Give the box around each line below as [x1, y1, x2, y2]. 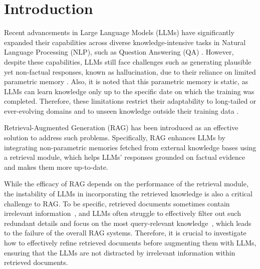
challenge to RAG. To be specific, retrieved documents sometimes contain [4, 198, 230, 208]
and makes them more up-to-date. [4, 161, 108, 172]
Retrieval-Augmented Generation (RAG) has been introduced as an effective [4, 122, 238, 133]
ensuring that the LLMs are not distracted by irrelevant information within [4, 247, 235, 257]
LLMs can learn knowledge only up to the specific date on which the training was [4, 86, 254, 96]
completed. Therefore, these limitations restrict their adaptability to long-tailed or [4, 96, 256, 106]
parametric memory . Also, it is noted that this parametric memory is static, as [4, 76, 248, 87]
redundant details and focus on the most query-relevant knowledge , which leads [4, 217, 251, 228]
